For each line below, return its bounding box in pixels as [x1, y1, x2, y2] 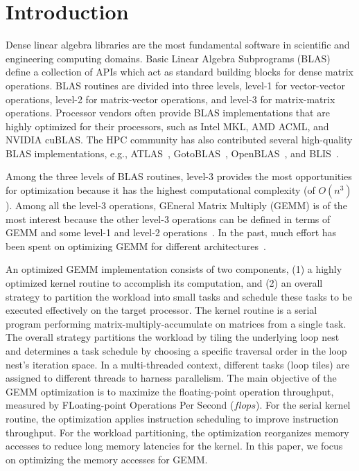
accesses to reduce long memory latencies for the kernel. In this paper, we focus [6, 438, 343, 453]
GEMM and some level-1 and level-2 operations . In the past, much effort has [6, 225, 337, 240]
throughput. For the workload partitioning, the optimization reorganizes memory [6, 425, 349, 439]
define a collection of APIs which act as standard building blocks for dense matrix [6, 64, 353, 79]
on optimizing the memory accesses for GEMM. [6, 452, 208, 466]
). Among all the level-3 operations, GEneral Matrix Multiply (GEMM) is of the [6, 198, 347, 213]
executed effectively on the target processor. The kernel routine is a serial [6, 303, 317, 317]
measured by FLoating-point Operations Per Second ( [6, 398, 234, 412]
